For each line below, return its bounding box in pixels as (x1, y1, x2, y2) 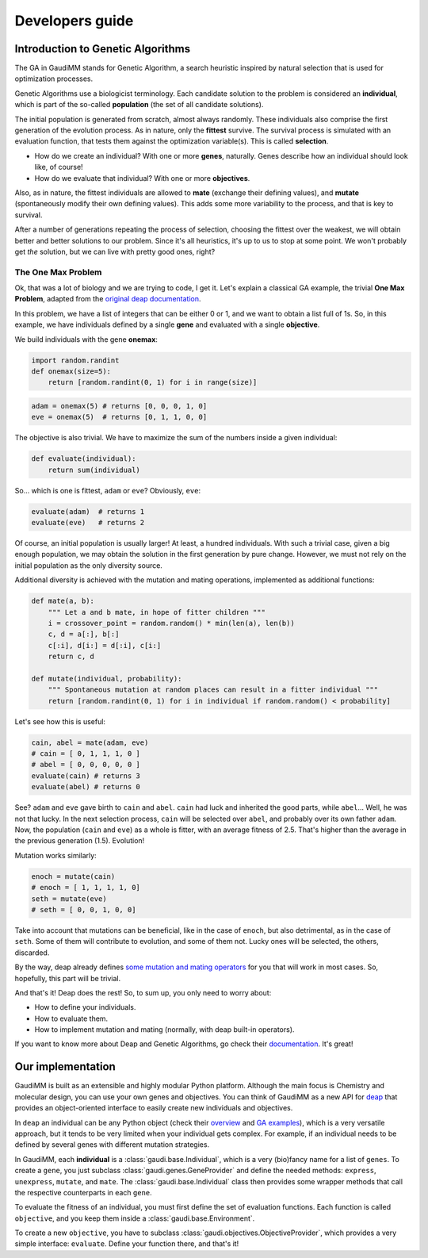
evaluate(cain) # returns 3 (31, 771, 140, 780)
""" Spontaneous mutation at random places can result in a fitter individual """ (48, 685, 379, 694)
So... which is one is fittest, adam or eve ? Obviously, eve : (14, 485, 201, 495)
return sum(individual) (48, 465, 140, 474)
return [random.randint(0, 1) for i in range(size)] (48, 378, 258, 387)
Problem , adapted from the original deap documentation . (14, 294, 201, 304)
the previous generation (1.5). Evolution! (14, 836, 145, 846)
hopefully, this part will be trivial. (14, 973, 121, 983)
